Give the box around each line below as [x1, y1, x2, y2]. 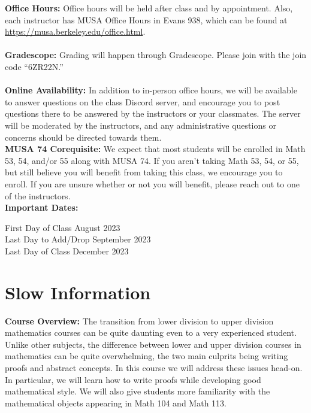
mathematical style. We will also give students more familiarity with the [5, 385, 270, 397]
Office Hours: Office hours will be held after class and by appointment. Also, [5, 2, 293, 14]
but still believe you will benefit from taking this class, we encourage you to [5, 166, 283, 178]
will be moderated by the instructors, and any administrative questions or [5, 119, 276, 131]
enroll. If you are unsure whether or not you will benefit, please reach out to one [5, 177, 300, 190]
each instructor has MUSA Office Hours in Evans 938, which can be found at [5, 13, 288, 26]
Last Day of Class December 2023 [5, 244, 129, 257]
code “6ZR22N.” [5, 60, 64, 72]
